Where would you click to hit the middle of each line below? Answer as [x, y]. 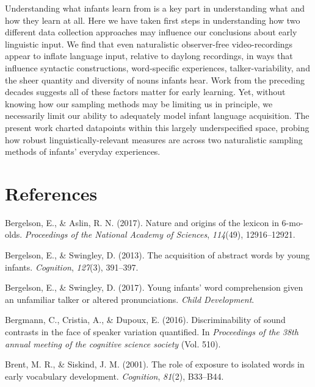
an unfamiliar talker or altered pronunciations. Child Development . [130, 299]
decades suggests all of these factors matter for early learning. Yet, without [145, 92]
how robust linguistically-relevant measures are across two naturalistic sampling [154, 139]
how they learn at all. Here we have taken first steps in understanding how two [153, 20]
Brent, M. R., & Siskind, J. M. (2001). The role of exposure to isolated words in [155, 364]
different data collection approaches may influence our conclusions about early [151, 32]
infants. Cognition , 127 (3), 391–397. [72, 267]
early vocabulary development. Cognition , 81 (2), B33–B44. [114, 376]
